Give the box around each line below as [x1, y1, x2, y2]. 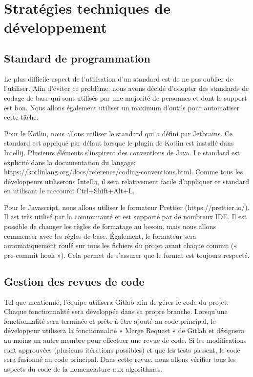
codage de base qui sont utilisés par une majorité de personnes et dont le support [4, 92, 247, 103]
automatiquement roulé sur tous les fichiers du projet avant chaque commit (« [4, 240, 238, 251]
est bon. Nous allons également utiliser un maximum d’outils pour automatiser [4, 102, 240, 112]
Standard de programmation [4, 50, 150, 65]
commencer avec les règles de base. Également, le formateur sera [4, 230, 196, 241]
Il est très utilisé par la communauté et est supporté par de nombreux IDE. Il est [4, 211, 247, 222]
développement [4, 17, 107, 37]
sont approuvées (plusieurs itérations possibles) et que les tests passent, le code [4, 344, 240, 355]
